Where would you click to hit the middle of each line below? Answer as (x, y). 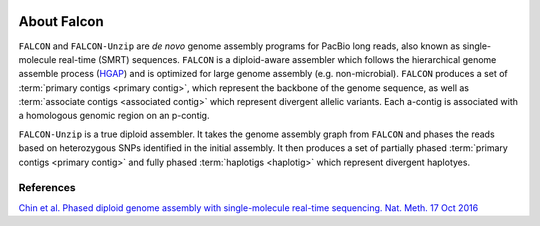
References (47, 188)
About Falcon (61, 21)
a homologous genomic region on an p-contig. (114, 116)
